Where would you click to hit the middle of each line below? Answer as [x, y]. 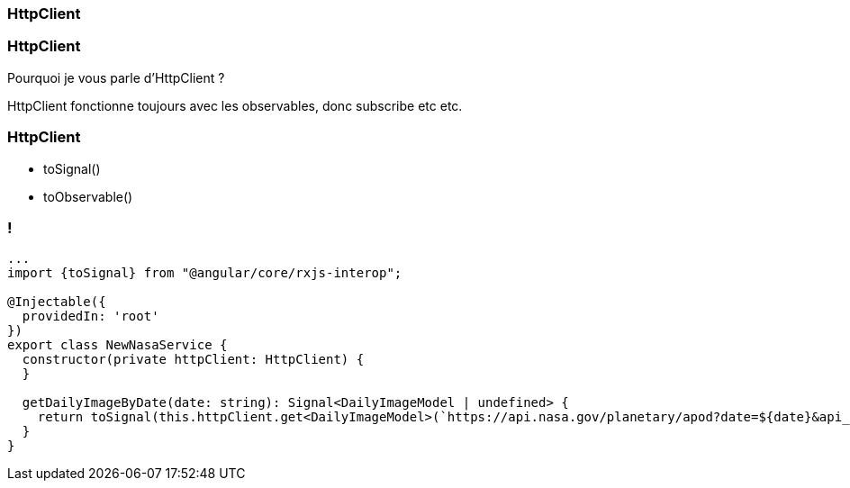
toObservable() [88, 196]
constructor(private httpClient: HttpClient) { [193, 360]
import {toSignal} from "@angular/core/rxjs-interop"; [205, 273]
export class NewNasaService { [118, 345]
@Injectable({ [57, 302]
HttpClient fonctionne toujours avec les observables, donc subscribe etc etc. [235, 105]
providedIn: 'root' [90, 316]
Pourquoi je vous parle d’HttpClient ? [116, 77]
